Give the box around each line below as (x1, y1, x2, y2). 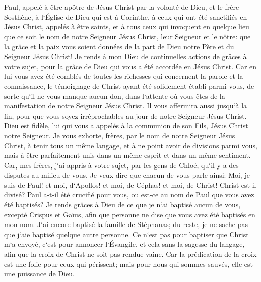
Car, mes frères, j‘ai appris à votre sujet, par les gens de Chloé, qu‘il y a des (4, 159, 239, 170)
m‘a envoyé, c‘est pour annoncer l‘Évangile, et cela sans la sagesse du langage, (4, 239, 245, 249)
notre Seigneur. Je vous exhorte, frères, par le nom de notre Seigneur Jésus (4, 130, 235, 140)
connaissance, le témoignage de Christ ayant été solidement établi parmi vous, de (4, 80, 254, 91)
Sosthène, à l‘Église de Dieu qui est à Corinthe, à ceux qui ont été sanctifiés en (4, 11, 247, 22)
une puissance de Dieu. (4, 268, 75, 279)
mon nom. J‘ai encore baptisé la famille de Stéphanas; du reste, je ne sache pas (4, 219, 248, 230)
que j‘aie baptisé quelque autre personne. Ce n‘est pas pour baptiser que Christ (4, 229, 249, 239)
